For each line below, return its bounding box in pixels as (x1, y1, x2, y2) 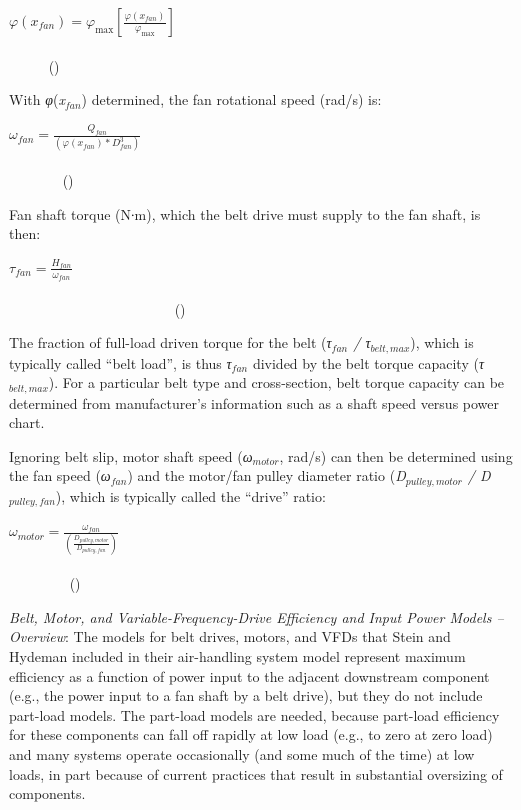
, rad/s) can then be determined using (279, 445, 513, 466)
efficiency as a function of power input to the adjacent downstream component (9, 665, 490, 686)
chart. (9, 412, 45, 433)
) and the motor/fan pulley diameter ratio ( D (127, 465, 406, 486)
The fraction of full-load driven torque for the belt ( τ (9, 332, 332, 353)
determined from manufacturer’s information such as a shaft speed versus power (9, 392, 500, 413)
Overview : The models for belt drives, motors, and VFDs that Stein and (9, 626, 451, 647)
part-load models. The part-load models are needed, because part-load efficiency (9, 704, 500, 725)
